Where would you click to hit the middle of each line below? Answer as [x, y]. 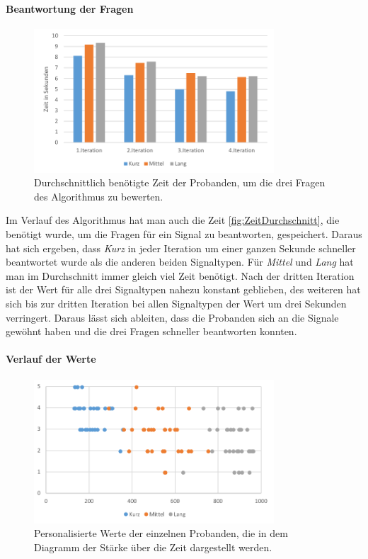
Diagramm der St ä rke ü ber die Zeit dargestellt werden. [153, 547]
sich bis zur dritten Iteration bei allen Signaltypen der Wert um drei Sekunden [176, 303]
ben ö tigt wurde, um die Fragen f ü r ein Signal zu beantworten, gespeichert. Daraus [184, 233]
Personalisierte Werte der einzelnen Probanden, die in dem [161, 533]
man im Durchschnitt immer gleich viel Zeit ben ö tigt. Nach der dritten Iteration [180, 275]
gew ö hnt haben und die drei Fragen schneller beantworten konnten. [151, 331]
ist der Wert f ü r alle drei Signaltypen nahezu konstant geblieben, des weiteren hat [183, 289]
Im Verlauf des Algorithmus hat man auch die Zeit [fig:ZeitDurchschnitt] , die [173, 220]
